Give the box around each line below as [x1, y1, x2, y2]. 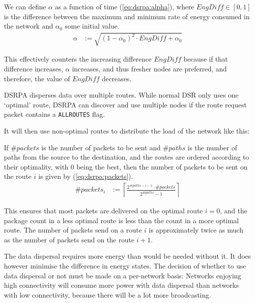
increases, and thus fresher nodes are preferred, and [72, 63, 227, 73]
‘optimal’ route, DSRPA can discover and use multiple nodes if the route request [4, 99, 247, 109]
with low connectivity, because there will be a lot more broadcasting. [4, 289, 211, 300]
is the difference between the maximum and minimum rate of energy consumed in [4, 11, 250, 21]
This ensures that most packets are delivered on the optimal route [4, 205, 203, 215]
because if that [183, 54, 228, 64]
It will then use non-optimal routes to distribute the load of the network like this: [4, 125, 250, 135]
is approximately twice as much [148, 225, 244, 235]
